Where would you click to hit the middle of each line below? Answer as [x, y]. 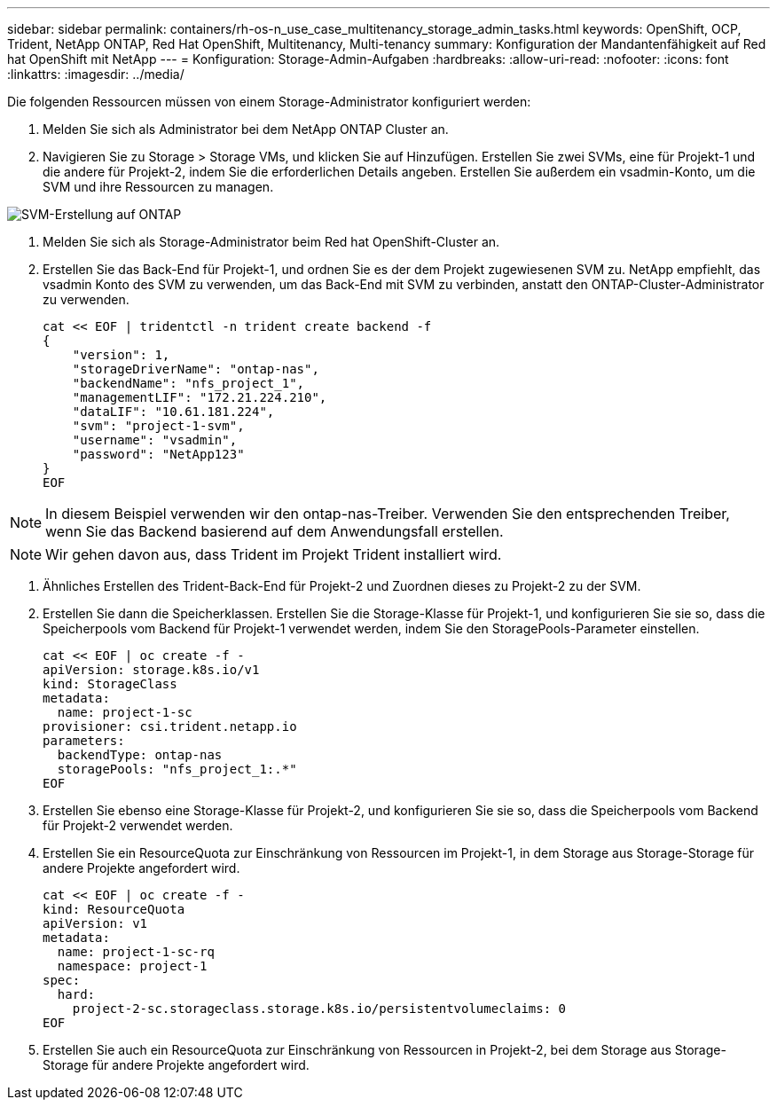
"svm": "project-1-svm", [158, 426]
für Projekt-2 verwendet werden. [138, 825]
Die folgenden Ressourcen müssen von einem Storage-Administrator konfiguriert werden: [269, 102]
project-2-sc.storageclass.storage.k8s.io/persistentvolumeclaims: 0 [319, 1009]
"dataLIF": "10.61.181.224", [173, 412]
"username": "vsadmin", [155, 440]
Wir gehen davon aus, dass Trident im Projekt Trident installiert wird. [274, 554]
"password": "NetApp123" [158, 454]
